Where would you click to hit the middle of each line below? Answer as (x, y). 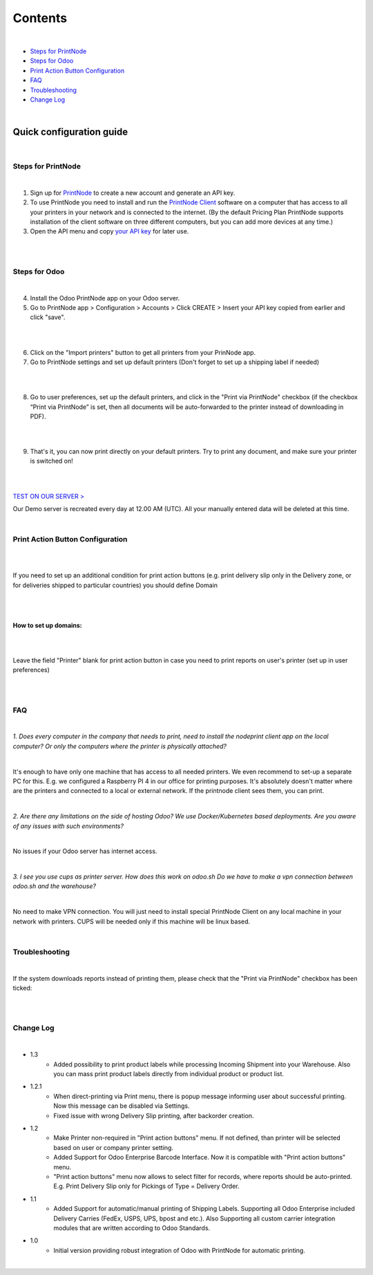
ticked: (22, 988)
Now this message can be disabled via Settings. (122, 1106)
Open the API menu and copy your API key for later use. (109, 231)
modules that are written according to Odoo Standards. (132, 1228)
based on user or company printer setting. (114, 1147)
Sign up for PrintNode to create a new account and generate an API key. (133, 193)
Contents (40, 18)
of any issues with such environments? (68, 826)
